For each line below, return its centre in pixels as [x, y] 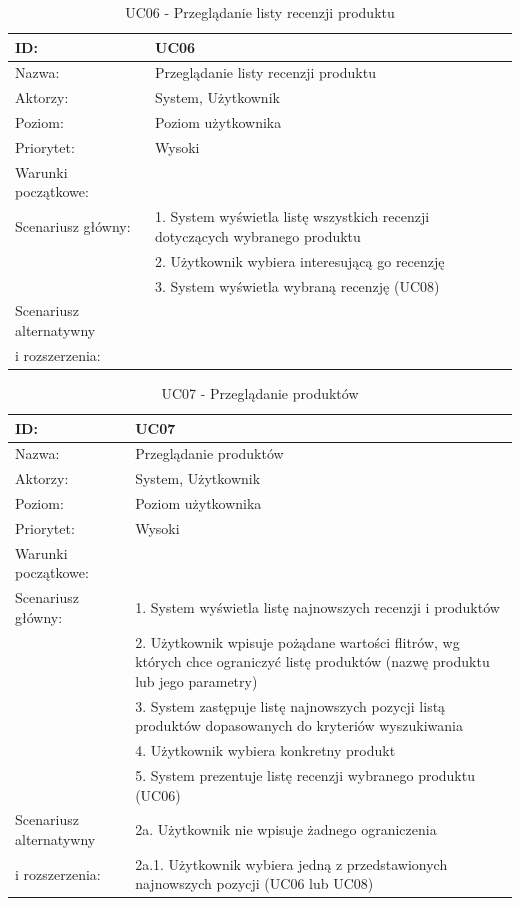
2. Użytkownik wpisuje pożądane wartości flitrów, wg [297, 641]
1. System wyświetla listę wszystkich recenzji [292, 216]
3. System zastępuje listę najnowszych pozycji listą [290, 705]
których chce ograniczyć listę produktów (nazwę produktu [312, 661]
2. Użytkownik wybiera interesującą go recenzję [300, 260]
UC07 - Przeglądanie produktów [260, 392]
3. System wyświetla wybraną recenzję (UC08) [297, 285]
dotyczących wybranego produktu [258, 235]
